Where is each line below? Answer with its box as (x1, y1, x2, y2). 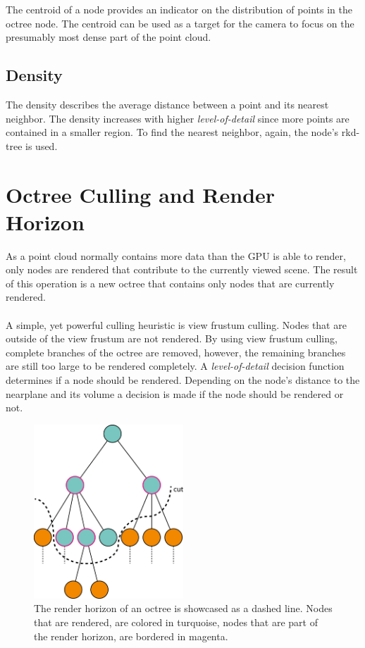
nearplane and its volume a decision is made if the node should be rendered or (6, 386, 344, 401)
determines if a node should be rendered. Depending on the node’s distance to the (6, 373, 360, 387)
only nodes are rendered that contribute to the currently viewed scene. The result (6, 262, 358, 277)
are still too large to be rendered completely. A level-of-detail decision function (6, 359, 345, 373)
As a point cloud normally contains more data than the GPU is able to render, (6, 248, 346, 263)
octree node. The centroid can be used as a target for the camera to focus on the (6, 15, 354, 30)
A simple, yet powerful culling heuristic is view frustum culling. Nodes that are (6, 317, 347, 332)
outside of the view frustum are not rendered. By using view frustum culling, (6, 331, 338, 346)
